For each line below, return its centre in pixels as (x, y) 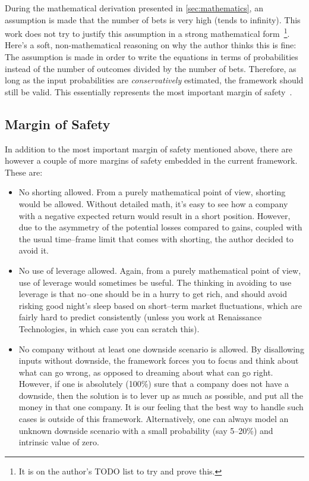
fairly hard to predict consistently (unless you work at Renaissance (140, 317)
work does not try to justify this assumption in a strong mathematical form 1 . (147, 32)
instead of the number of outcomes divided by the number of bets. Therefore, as (151, 68)
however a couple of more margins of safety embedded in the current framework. (151, 160)
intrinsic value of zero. (59, 442)
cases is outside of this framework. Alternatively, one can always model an (154, 419)
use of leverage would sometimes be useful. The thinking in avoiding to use (155, 282)
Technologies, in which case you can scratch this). (109, 328)
